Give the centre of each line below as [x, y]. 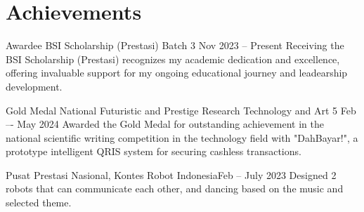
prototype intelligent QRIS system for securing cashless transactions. [154, 151]
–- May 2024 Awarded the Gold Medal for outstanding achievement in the [165, 124]
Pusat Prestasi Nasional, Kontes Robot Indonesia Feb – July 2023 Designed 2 [171, 174]
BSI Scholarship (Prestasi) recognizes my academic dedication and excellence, [173, 59]
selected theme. [39, 203]
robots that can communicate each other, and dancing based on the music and [175, 188]
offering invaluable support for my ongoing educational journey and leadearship [177, 73]
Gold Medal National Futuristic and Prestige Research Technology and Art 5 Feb [181, 110]
